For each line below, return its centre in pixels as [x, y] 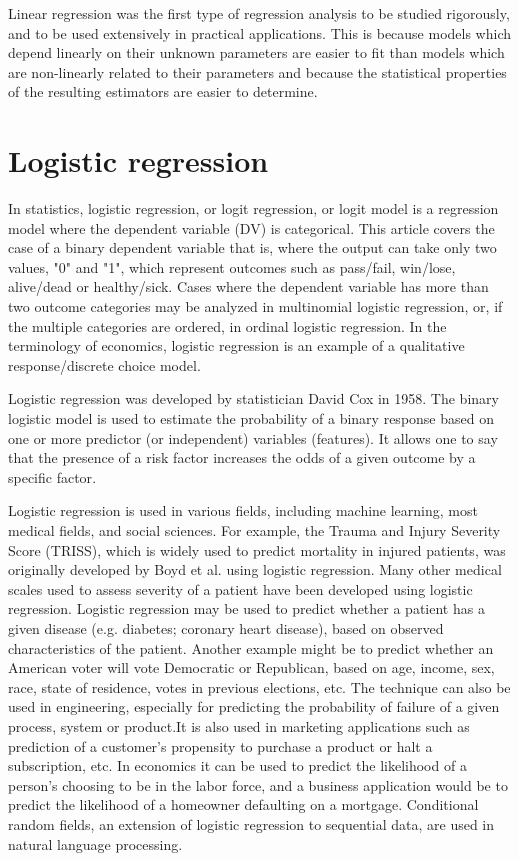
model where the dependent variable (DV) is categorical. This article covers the [251, 227]
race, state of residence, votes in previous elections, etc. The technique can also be [259, 686]
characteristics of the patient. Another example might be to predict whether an [251, 647]
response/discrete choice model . [104, 364]
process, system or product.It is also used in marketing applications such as [239, 725]
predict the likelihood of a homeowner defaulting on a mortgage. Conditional [243, 804]
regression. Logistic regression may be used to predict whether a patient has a [246, 608]
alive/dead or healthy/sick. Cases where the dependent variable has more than [248, 286]
